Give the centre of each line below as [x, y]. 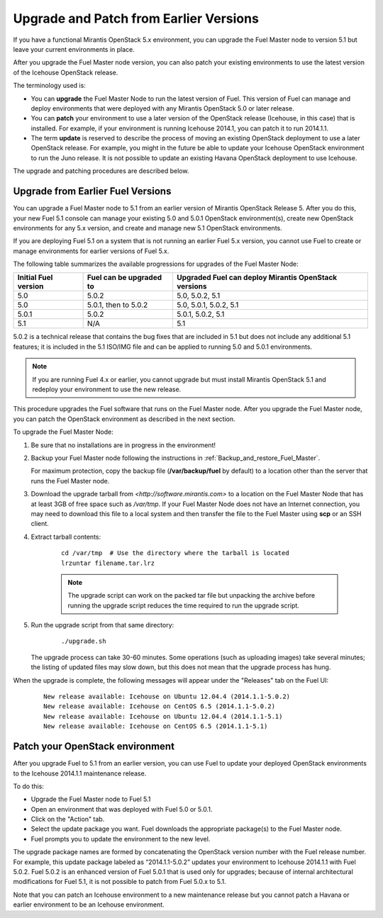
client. [40, 524]
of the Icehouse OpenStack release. [66, 72]
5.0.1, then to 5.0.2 [117, 305]
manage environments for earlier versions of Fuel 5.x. [91, 251]
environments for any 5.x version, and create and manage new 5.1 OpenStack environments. [148, 228]
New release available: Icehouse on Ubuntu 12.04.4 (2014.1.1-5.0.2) [167, 697]
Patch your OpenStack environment [94, 747]
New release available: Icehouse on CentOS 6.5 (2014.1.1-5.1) [156, 726]
